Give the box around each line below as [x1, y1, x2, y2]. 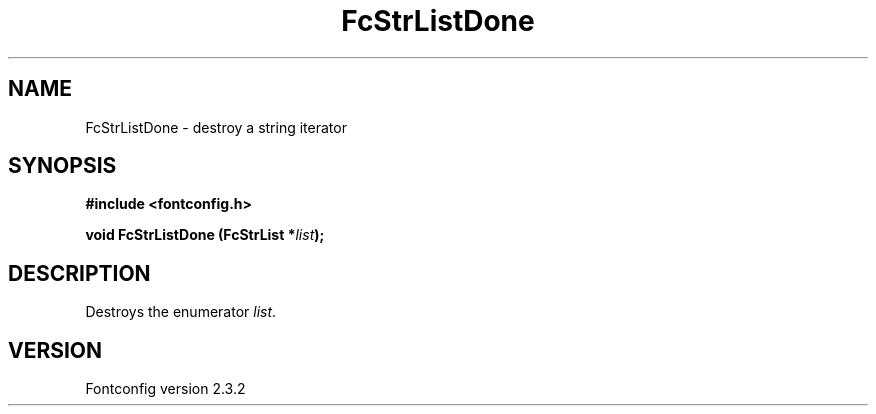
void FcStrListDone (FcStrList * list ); [85, 226, 325, 244]
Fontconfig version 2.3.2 [85, 380, 246, 398]
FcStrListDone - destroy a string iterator [85, 118, 347, 136]
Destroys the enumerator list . [85, 303, 277, 321]
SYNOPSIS [8, 153, 117, 179]
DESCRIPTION [8, 260, 151, 286]
